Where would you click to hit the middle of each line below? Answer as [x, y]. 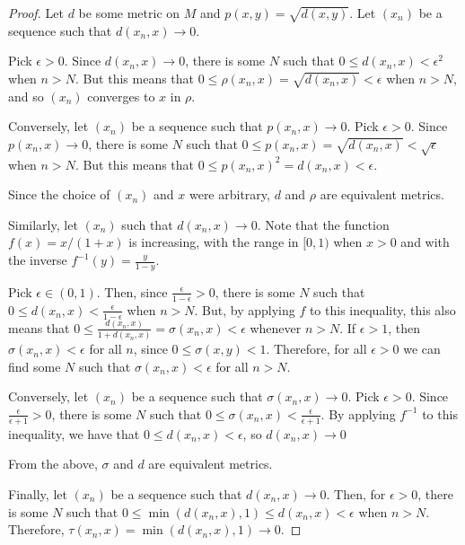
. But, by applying [245, 309]
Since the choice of [59, 194]
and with [425, 242]
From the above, [53, 464]
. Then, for [356, 493]
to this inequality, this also [382, 309]
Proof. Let [36, 13]
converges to [121, 96]
